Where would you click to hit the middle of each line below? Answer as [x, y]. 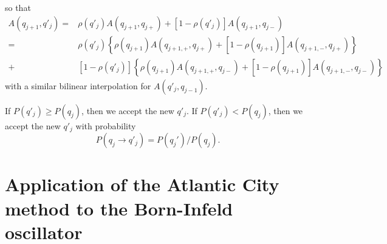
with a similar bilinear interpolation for [78, 85]
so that [18, 7]
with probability [106, 125]
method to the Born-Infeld [119, 208]
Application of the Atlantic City [142, 184]
